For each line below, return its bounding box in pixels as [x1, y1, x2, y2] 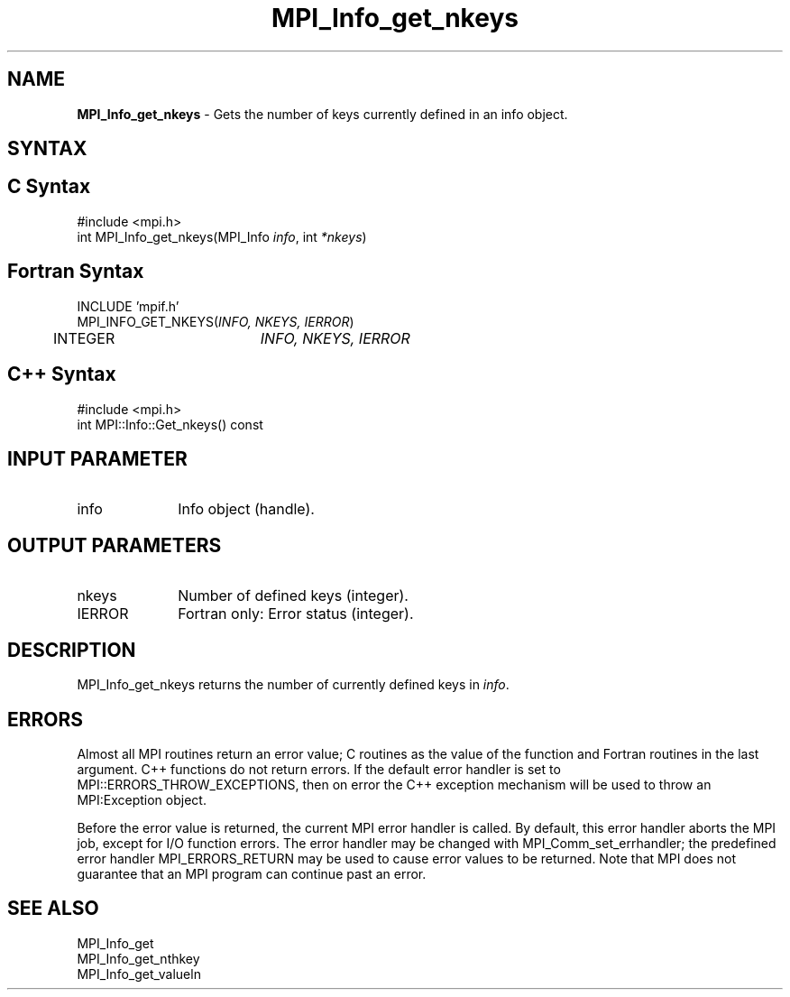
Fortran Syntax [7, 260, 144, 283]
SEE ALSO [7, 897, 99, 920]
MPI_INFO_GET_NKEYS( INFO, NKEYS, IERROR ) [77, 313, 354, 329]
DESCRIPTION [7, 638, 136, 661]
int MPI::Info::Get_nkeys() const [77, 416, 263, 432]
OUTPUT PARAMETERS [7, 533, 222, 557]
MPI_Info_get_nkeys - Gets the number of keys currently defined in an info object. [77, 106, 568, 122]
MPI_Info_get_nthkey [77, 950, 200, 966]
